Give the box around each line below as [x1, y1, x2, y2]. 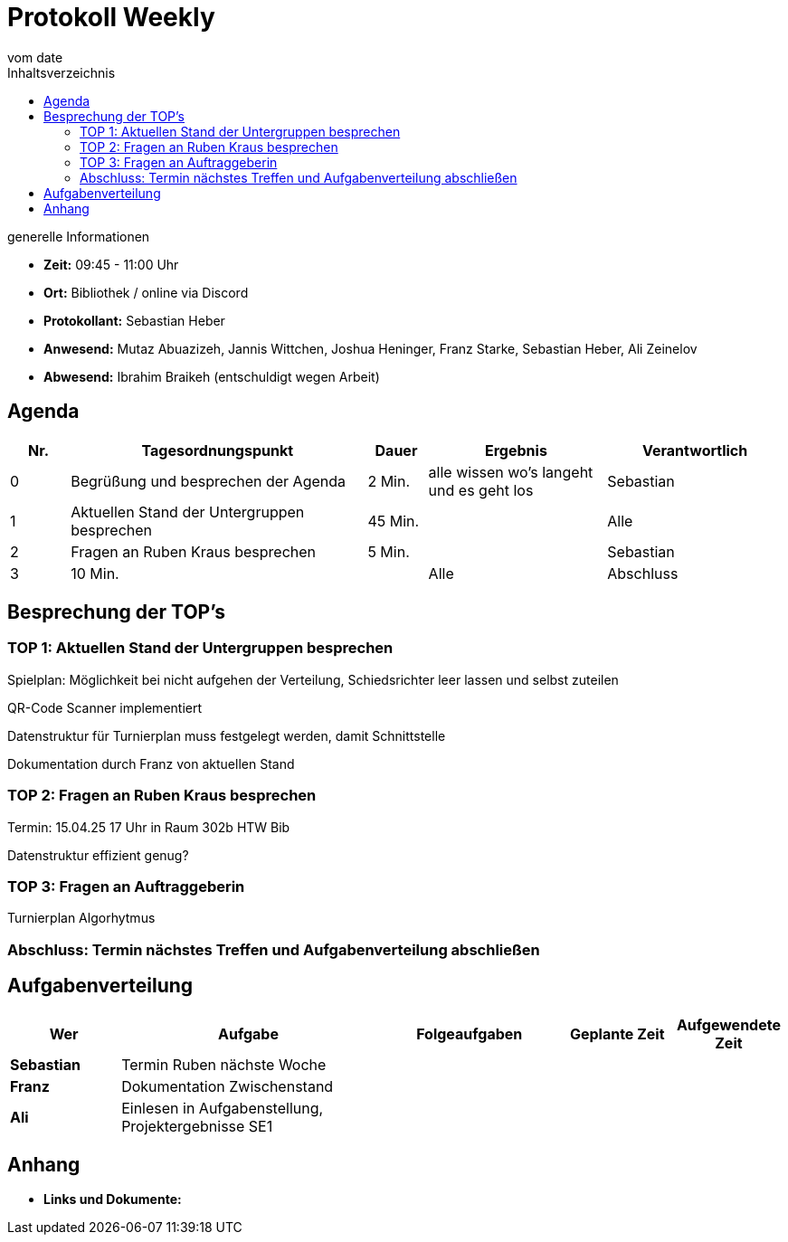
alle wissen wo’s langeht [428, 462, 593, 481]
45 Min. [367, 511, 420, 530]
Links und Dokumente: [43, 1191, 182, 1208]
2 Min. [367, 471, 411, 490]
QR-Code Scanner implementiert [7, 699, 203, 716]
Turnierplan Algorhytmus [7, 910, 156, 926]
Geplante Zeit [569, 1024, 665, 1043]
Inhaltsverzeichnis [7, 64, 116, 81]
